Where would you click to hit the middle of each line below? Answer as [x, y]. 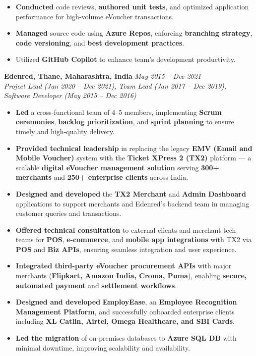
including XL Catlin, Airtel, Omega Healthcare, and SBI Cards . [125, 321]
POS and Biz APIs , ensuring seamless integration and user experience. [126, 249]
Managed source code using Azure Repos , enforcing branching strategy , [134, 33]
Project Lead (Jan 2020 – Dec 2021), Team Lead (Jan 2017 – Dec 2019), [115, 85]
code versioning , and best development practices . [100, 42]
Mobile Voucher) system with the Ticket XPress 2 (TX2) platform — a [133, 158]
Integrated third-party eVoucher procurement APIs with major [124, 266]
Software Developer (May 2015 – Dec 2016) [70, 95]
